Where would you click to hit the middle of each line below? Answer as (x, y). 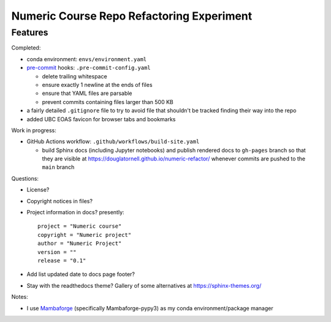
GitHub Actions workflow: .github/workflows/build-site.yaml (113, 141)
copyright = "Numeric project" (85, 235)
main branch (58, 167)
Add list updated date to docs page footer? (81, 274)
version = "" (57, 252)
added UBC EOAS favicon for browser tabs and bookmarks (101, 119)
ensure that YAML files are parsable (87, 93)
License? (38, 190)
